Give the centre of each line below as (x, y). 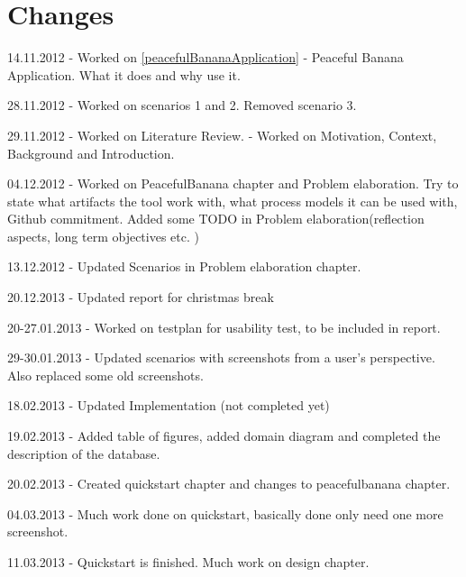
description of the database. (84, 453)
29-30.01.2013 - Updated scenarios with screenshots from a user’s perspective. (221, 357)
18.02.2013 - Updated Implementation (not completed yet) (169, 405)
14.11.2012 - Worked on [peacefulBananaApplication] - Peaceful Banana (206, 57)
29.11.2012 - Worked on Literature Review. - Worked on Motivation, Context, (222, 135)
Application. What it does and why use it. (124, 74)
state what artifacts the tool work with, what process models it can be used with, (233, 201)
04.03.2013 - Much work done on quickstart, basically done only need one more (225, 513)
